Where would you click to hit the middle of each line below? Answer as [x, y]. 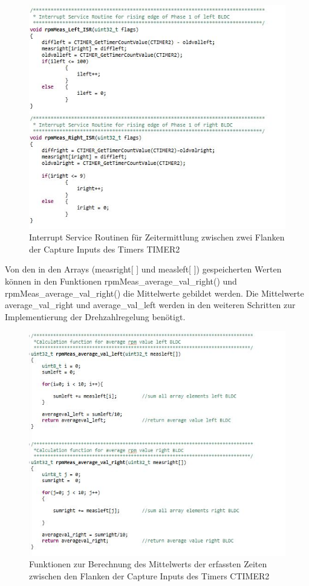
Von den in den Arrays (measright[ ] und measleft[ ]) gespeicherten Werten [143, 269]
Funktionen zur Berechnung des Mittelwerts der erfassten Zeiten [148, 564]
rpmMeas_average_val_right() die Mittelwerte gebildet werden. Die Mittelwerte [154, 293]
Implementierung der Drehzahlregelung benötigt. [95, 316]
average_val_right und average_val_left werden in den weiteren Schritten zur [150, 305]
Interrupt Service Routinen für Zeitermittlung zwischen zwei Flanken [157, 237]
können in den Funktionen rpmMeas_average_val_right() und [121, 281]
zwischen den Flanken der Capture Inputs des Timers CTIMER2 [149, 575]
